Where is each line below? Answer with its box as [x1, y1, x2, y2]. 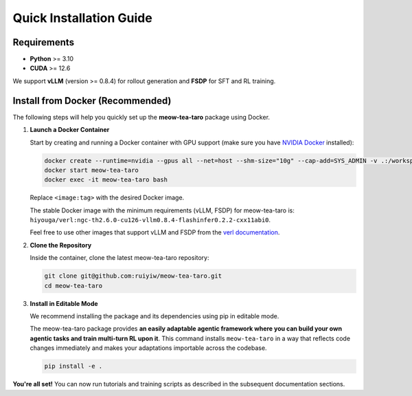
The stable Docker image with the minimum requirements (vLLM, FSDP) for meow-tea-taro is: [30, 206, 295, 214]
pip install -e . [44, 362, 103, 371]
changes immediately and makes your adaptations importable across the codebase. [30, 344, 267, 352]
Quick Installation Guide [12, 10, 152, 25]
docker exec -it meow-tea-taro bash [44, 176, 168, 184]
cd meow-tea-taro [44, 282, 103, 289]
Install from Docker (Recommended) [12, 95, 172, 107]
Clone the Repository [30, 241, 92, 249]
